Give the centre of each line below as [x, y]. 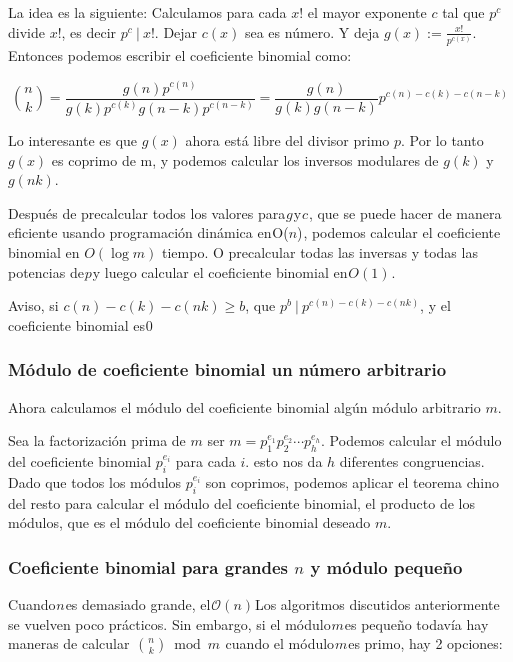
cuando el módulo [280, 643]
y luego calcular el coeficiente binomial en [220, 271]
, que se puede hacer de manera [405, 212]
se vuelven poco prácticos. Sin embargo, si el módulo [169, 623]
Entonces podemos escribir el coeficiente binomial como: [180, 54]
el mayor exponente [367, 12]
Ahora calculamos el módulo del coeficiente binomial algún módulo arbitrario [244, 406]
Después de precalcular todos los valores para [147, 212]
